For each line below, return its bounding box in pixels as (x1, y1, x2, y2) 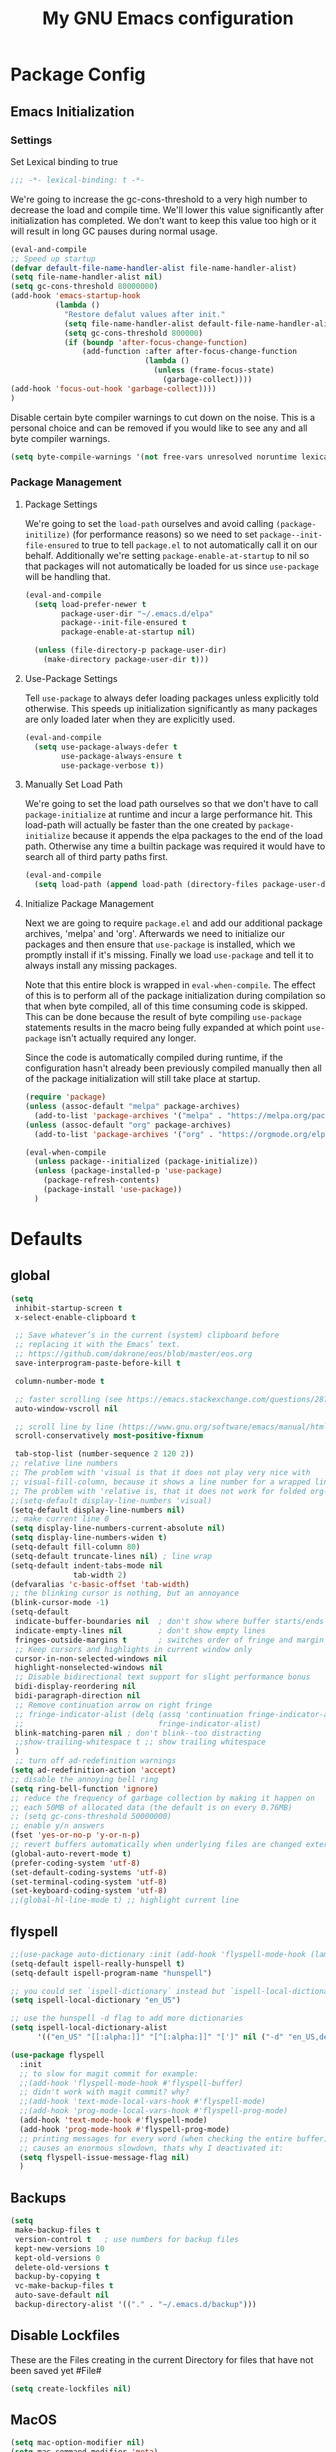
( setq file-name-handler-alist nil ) (10, 272, 163, 282)
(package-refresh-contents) (43, 1175, 160, 1186)
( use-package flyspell (10, 2050, 105, 2060)
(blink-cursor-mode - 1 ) (10, 1598, 110, 1608)
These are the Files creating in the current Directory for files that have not (10, 2353, 314, 2366)
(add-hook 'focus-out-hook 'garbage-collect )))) (10, 383, 217, 394)
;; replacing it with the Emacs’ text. (14, 1340, 182, 1350)
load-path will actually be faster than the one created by (24, 819, 257, 831)
